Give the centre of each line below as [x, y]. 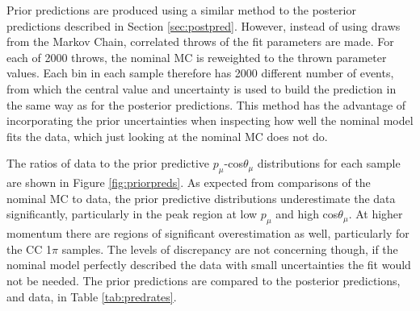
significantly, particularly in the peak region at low [132, 214]
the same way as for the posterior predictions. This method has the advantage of [206, 104]
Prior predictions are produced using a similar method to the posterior [181, 10]
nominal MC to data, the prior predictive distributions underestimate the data [201, 198]
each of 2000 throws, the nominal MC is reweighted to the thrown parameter [197, 57]
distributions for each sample [329, 163]
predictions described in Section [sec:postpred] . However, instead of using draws [204, 25]
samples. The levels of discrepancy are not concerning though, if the [230, 249]
